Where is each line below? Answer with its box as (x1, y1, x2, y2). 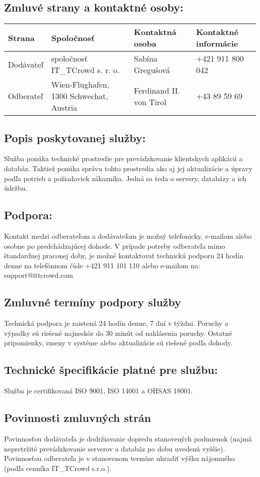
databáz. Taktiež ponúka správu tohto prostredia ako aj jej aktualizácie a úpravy (4, 163, 252, 173)
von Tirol (133, 96, 166, 108)
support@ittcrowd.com (4, 270, 73, 280)
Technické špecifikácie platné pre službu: (4, 362, 218, 377)
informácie (196, 38, 238, 50)
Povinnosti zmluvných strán (4, 410, 151, 425)
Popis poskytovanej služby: (4, 130, 146, 145)
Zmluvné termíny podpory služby (4, 294, 181, 310)
